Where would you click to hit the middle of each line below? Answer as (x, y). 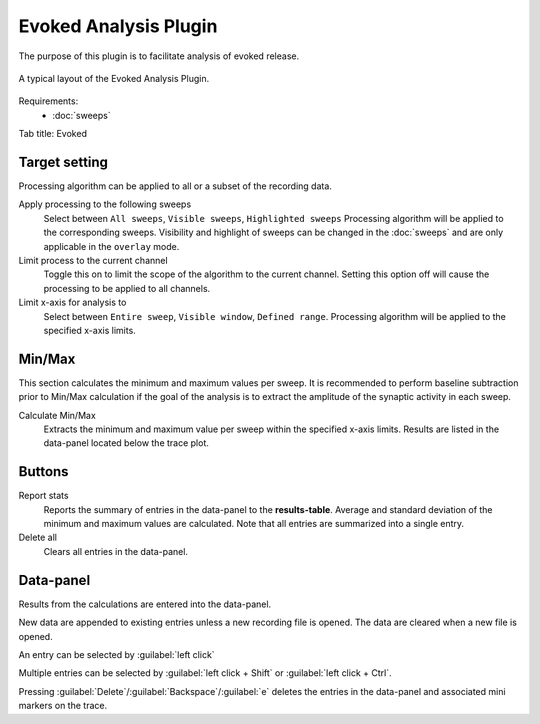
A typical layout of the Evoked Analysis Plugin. (114, 78)
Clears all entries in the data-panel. (116, 551)
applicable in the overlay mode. (111, 246)
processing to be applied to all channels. (127, 288)
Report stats (43, 496)
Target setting (63, 161)
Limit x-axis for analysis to (72, 302)
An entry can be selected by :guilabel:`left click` (116, 654)
